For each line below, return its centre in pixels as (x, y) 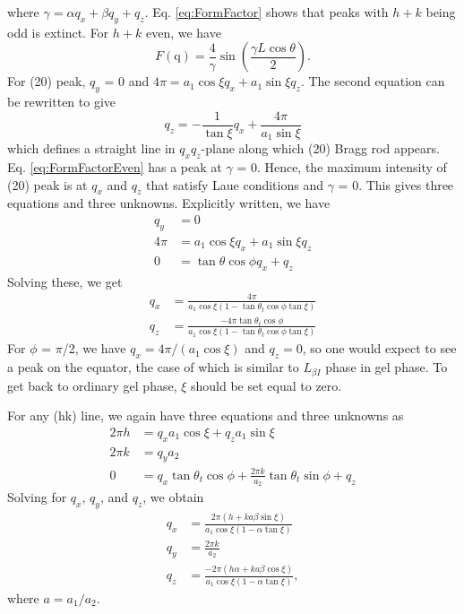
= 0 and (127, 81)
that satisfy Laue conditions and (234, 184)
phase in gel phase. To (387, 367)
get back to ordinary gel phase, (92, 385)
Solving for (37, 497)
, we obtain (173, 497)
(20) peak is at (47, 184)
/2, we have (94, 348)
